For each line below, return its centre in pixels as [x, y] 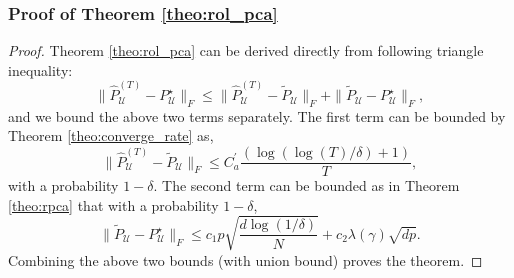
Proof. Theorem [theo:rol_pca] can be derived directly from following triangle [246, 50]
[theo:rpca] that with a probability [113, 204]
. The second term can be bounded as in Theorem [306, 185]
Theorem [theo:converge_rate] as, [111, 135]
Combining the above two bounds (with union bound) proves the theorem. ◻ [245, 259]
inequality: [40, 69]
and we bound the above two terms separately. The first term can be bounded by [257, 115]
